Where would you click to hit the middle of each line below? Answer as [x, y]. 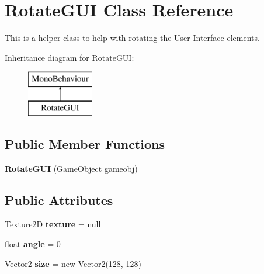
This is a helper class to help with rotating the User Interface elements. [132, 38]
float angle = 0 [33, 244]
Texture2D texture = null [53, 224]
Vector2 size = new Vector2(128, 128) [73, 263]
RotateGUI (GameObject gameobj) [71, 168]
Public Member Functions [85, 143]
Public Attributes [59, 200]
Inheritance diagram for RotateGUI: [70, 57]
